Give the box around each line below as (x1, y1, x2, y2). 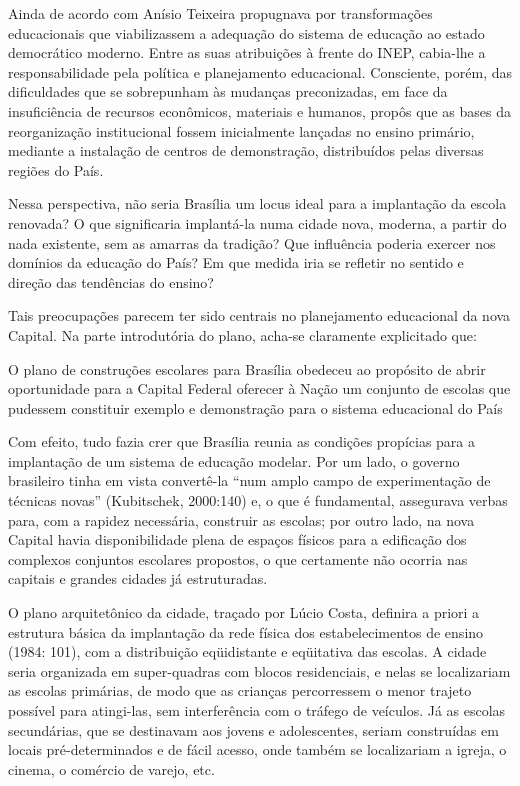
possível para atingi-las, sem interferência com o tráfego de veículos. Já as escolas (8, 700, 506, 720)
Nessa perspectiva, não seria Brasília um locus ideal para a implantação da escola (8, 193, 507, 214)
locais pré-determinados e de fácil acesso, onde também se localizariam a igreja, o (8, 739, 507, 760)
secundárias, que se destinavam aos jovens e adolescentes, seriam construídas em (8, 719, 499, 740)
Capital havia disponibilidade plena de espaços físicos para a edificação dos (8, 529, 467, 550)
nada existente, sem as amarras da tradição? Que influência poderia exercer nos (8, 232, 496, 253)
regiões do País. (8, 159, 104, 180)
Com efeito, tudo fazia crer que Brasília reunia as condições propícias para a (8, 431, 475, 452)
